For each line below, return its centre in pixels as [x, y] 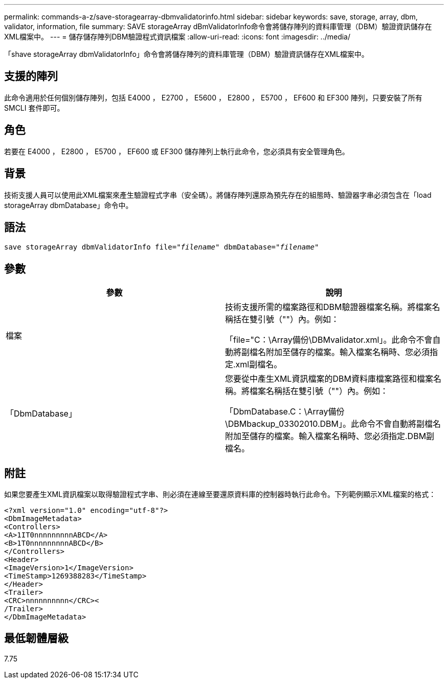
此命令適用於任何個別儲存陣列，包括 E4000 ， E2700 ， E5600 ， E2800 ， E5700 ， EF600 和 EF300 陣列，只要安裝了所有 [213, 97]
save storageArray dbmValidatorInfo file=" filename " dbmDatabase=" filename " [162, 247]
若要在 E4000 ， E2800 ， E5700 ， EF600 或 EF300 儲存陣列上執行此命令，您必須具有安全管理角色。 [177, 151]
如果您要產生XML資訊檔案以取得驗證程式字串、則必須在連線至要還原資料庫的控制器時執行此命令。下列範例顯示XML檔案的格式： [220, 494]
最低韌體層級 [36, 638]
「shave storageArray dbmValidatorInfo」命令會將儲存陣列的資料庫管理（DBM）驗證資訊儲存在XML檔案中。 [186, 54]
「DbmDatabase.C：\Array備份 [285, 412]
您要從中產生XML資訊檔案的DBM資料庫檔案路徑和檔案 [329, 379]
